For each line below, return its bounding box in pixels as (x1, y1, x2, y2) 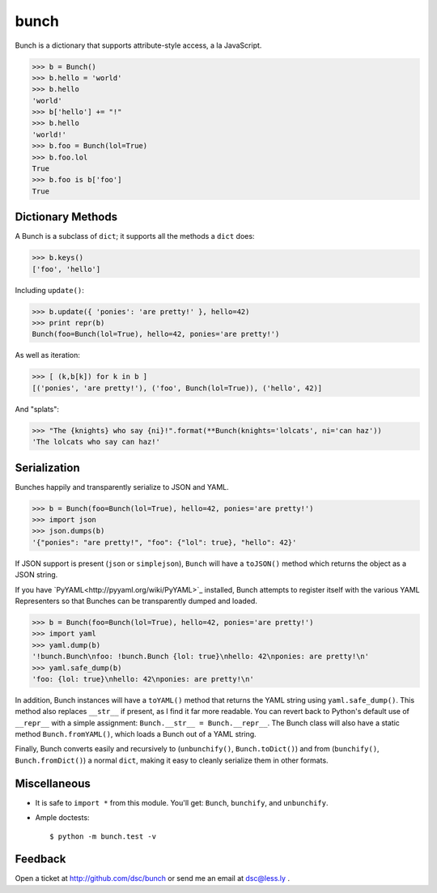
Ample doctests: (35, 813, 90, 823)
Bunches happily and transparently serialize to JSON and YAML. (15, 482, 230, 491)
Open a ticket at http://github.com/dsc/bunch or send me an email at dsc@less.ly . (15, 874, 291, 883)
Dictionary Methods (15, 210, 118, 224)
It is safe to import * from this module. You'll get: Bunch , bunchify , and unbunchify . (35, 797, 329, 807)
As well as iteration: (15, 351, 81, 360)
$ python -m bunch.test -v (49, 831, 157, 841)
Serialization (15, 461, 80, 474)
